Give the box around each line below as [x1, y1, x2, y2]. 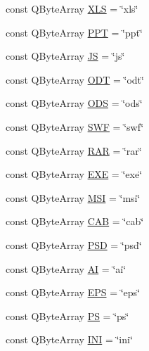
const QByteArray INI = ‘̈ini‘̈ [6, 332, 133, 347]
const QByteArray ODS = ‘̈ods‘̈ [6, 96, 143, 110]
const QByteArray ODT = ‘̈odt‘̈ [6, 72, 144, 87]
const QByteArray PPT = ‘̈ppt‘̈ [6, 25, 143, 39]
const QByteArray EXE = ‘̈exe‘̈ [6, 167, 143, 181]
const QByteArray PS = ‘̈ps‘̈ [6, 308, 129, 323]
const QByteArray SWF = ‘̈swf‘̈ [6, 119, 144, 134]
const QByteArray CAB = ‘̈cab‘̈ [6, 214, 144, 229]
